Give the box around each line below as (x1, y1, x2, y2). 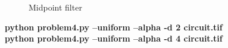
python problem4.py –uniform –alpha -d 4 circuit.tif (5, 32, 223, 44)
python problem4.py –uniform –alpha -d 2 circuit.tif (5, 20, 223, 33)
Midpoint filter (29, 1, 82, 13)
